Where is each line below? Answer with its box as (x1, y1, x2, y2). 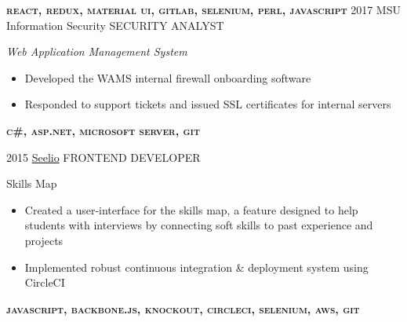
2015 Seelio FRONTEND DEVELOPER (6, 148, 201, 165)
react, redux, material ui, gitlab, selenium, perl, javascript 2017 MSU (6, 2, 401, 17)
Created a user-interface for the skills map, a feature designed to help (24, 201, 358, 218)
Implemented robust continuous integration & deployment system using (24, 258, 369, 275)
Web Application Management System (6, 43, 187, 60)
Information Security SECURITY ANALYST (6, 16, 224, 33)
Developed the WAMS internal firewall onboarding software (24, 69, 311, 86)
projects (24, 232, 64, 248)
